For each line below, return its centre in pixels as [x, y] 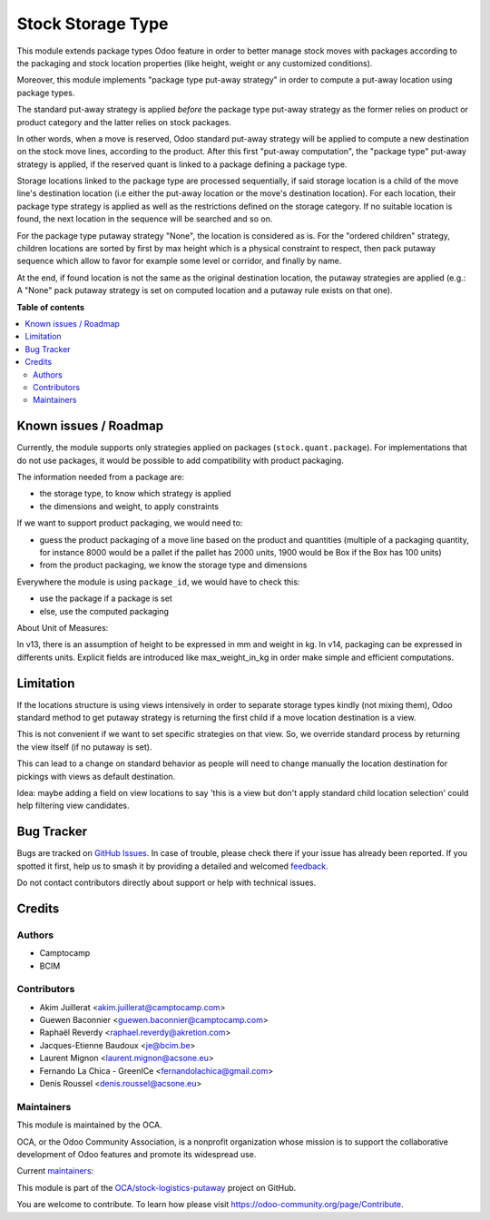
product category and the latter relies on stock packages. [124, 122]
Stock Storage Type [93, 24]
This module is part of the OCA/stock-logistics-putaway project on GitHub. [157, 1187]
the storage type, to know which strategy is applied [135, 494]
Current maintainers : [55, 1171]
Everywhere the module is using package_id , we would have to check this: [158, 582]
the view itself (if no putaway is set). [84, 747]
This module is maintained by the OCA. [89, 1125]
